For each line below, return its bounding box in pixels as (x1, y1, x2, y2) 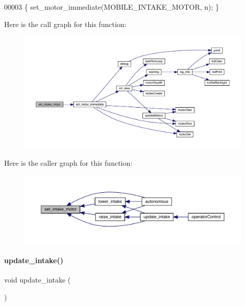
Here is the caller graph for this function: (4, 158, 133, 168)
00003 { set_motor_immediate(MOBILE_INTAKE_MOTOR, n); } (4, 2, 219, 12)
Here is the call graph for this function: (4, 18, 127, 29)
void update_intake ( (4, 274, 71, 285)
